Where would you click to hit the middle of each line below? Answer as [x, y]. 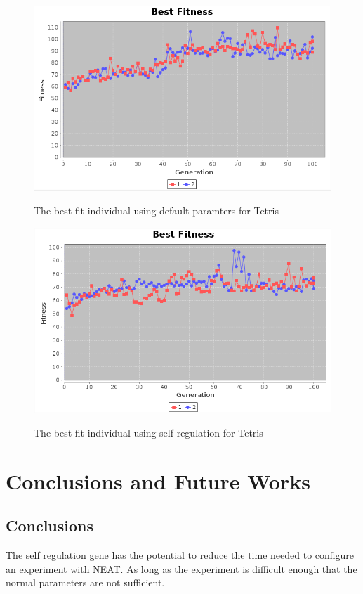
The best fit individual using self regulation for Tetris [148, 433]
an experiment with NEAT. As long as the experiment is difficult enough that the [181, 568]
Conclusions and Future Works [158, 480]
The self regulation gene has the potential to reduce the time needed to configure [180, 555]
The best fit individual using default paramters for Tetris [156, 210]
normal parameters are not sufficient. [85, 582]
